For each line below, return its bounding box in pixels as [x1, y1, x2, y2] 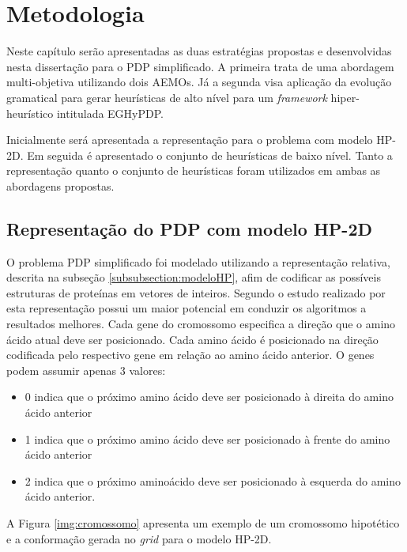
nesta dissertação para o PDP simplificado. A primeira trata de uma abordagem [6, 58, 394, 74]
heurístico [6, 104, 54, 121]
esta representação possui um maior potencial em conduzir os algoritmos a [6, 300, 367, 316]
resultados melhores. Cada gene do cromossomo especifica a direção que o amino [6, 316, 396, 332]
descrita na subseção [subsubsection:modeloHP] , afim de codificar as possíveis [6, 269, 381, 285]
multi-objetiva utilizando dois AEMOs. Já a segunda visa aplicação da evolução [6, 74, 392, 90]
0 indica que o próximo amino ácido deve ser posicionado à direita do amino [24, 388, 394, 405]
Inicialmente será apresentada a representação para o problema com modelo [6, 131, 373, 148]
